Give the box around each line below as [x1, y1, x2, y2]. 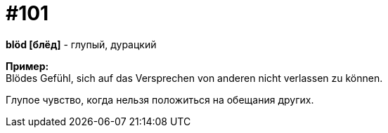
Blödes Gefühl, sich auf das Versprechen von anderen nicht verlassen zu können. [6, 71, 383, 84]
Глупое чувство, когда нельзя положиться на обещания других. [6, 93, 314, 106]
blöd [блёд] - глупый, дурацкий [6, 38, 157, 50]
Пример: [6, 59, 49, 72]
